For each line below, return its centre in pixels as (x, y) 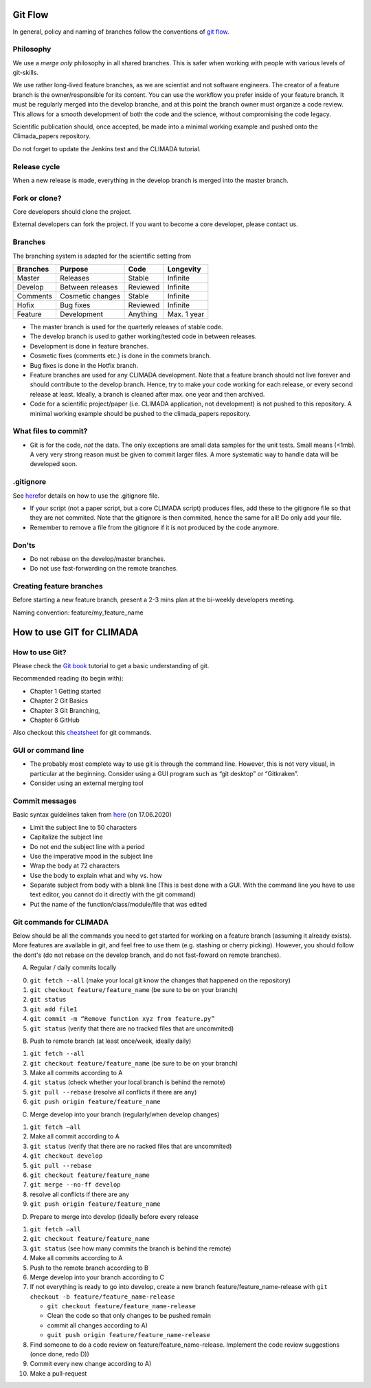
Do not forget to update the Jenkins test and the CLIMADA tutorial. (107, 148)
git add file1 (54, 1009)
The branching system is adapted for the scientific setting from (102, 256)
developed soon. (54, 464)
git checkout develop (66, 1156)
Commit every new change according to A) (91, 1364)
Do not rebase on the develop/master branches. (98, 559)
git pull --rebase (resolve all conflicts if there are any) (113, 1092)
